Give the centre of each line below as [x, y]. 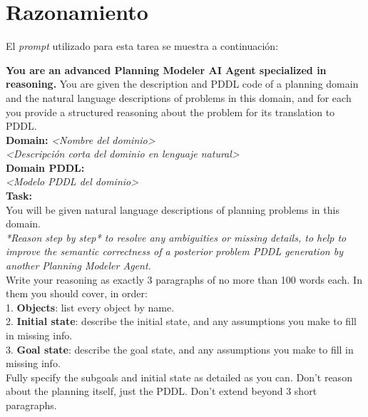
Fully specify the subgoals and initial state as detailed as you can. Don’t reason [179, 377]
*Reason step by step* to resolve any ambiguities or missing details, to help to [176, 237]
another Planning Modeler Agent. [78, 266]
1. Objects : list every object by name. [90, 307]
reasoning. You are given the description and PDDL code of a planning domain [182, 84]
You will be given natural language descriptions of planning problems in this [173, 209]
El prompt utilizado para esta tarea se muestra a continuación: [142, 46]
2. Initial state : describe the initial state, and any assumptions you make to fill [181, 321]
